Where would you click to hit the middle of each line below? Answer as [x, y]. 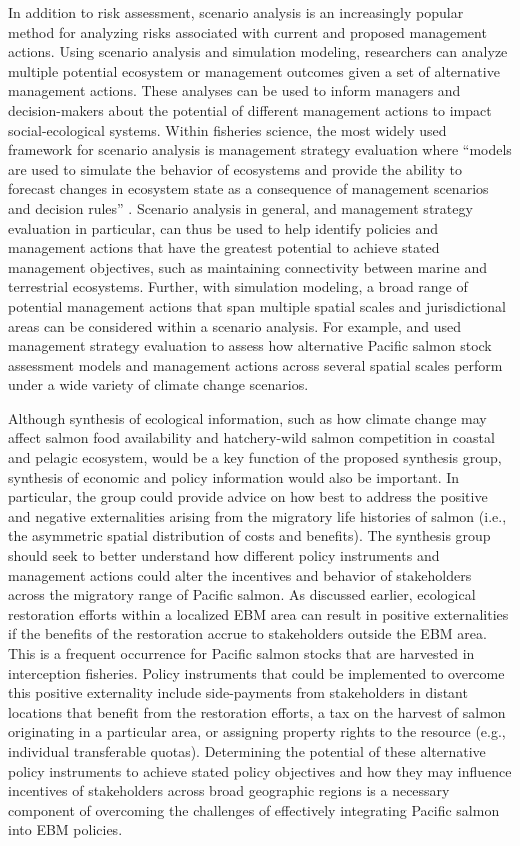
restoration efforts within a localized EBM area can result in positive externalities [258, 613]
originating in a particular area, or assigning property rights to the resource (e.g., [257, 731]
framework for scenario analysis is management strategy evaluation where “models [260, 149]
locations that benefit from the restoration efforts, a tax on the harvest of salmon [257, 711]
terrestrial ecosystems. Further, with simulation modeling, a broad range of [238, 286]
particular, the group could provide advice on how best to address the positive [248, 496]
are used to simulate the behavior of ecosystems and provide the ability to [235, 168]
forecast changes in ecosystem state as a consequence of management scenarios [248, 188]
